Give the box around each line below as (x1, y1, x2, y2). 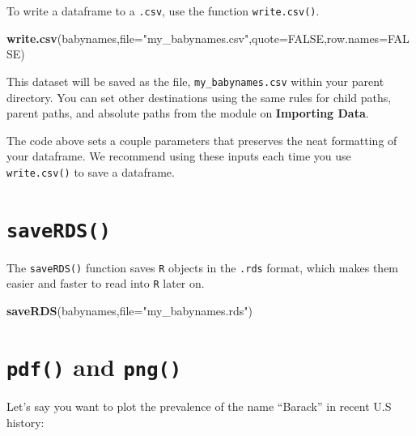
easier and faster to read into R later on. (6, 275, 205, 292)
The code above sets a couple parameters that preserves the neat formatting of (6, 131, 397, 148)
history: (6, 413, 45, 430)
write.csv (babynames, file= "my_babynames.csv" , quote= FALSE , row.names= (6, 29, 388, 46)
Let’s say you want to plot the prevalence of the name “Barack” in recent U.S (6, 397, 392, 414)
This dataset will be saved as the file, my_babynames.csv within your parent (6, 72, 384, 89)
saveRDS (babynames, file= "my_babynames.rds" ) (6, 302, 253, 319)
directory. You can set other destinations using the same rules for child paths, (6, 88, 392, 105)
